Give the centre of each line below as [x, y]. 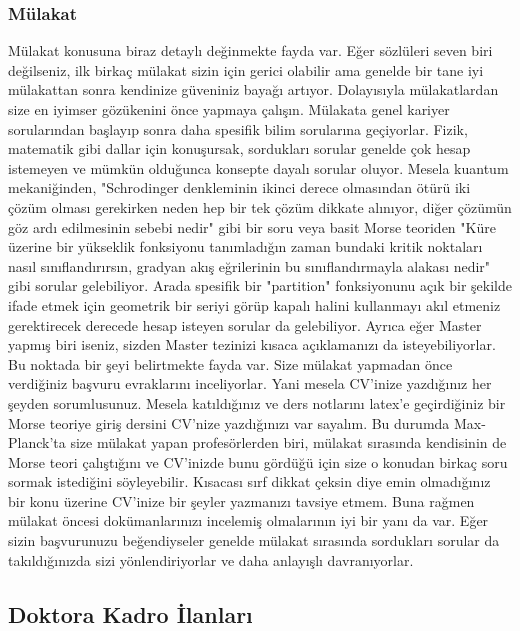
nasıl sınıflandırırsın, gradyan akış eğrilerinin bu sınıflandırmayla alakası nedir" [249, 265]
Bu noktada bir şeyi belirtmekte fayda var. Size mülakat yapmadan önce [230, 363]
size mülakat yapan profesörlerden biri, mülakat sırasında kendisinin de [288, 442]
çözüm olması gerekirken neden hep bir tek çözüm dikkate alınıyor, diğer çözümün [260, 206]
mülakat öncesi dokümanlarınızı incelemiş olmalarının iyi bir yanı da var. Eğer [248, 520]
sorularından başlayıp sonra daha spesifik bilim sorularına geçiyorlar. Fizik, [238, 128]
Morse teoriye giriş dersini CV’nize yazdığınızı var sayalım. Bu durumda [229, 422]
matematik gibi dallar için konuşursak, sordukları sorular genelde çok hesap [239, 148]
